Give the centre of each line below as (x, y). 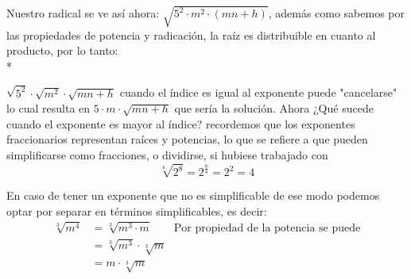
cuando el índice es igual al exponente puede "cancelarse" (258, 92)
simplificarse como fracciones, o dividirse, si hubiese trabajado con (167, 154)
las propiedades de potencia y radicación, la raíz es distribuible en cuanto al (191, 34)
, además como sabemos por (337, 13)
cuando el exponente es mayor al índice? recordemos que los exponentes (181, 123)
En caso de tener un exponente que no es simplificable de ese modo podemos (193, 195)
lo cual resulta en (48, 108)
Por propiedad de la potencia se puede (267, 229)
